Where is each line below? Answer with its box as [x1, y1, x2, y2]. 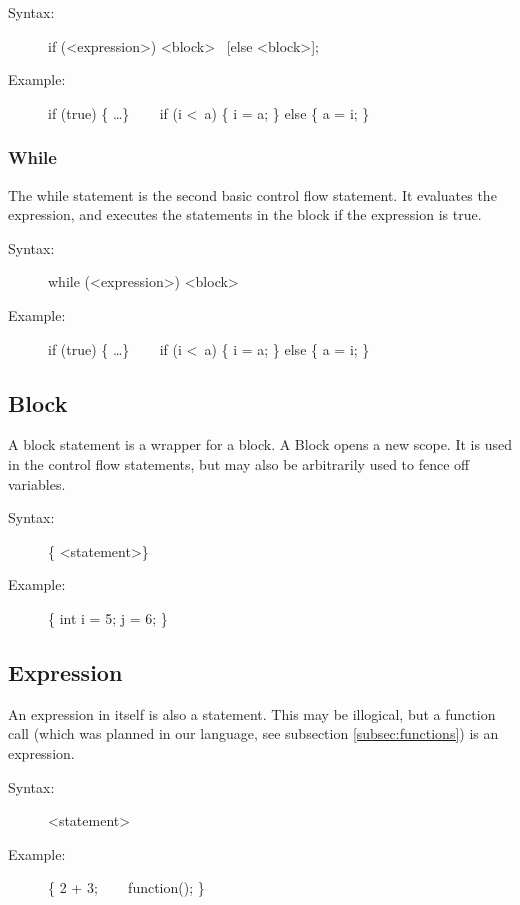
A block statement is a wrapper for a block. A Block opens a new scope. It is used [8, 434, 512, 455]
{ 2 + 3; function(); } [48, 877, 205, 898]
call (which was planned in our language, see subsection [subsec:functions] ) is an [8, 723, 499, 744]
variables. [8, 473, 66, 494]
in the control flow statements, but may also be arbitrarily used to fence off [8, 453, 470, 474]
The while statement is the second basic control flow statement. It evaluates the [8, 184, 497, 205]
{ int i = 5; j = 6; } [48, 607, 168, 628]
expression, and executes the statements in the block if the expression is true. [8, 204, 482, 225]
